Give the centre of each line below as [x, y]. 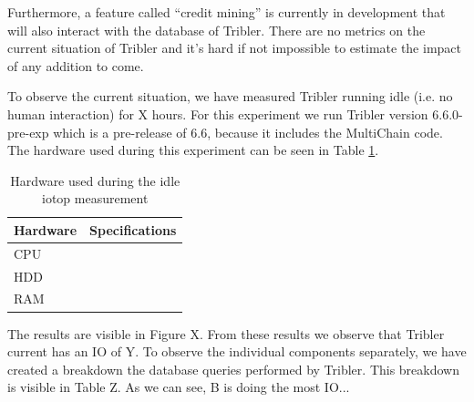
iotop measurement [95, 198]
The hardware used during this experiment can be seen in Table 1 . [193, 150]
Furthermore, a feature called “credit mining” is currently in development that [227, 12]
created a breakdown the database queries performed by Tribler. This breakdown [234, 369]
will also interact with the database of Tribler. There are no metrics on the [216, 30]
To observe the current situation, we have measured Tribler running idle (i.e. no [230, 96]
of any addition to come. [76, 65]
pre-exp [28, 132]
